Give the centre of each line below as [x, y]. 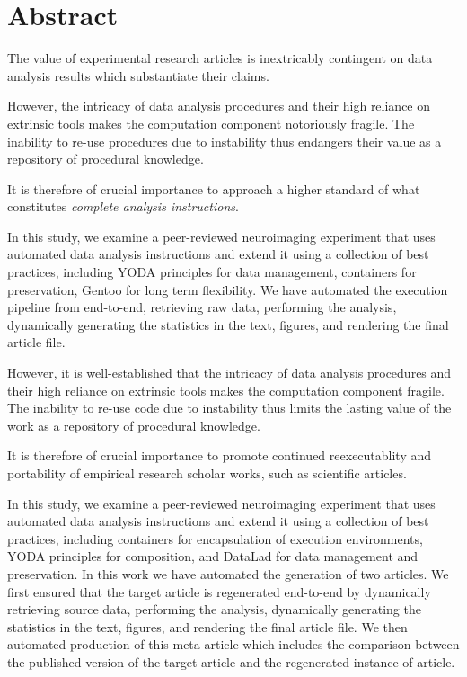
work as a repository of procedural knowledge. [134, 425]
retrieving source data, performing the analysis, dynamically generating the [214, 609]
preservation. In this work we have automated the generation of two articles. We [228, 573]
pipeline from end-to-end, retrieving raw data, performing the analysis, [202, 307]
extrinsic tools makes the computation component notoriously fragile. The [211, 123]
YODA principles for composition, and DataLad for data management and [213, 556]
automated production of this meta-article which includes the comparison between [233, 644]
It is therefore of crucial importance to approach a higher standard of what [214, 188]
